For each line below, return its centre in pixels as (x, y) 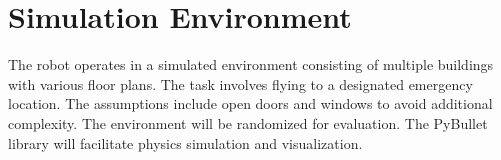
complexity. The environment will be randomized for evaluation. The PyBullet (248, 122)
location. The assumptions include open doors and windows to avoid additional (250, 103)
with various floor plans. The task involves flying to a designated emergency (240, 83)
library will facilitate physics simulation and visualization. (185, 142)
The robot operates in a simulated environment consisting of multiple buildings (251, 64)
